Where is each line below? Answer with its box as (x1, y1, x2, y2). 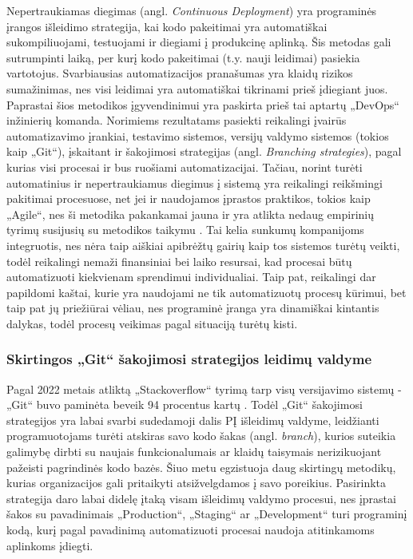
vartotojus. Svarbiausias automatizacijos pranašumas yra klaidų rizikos (6, 65, 353, 81)
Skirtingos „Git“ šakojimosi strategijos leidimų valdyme (6, 349, 372, 369)
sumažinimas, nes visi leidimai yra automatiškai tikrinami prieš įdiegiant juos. (6, 80, 388, 97)
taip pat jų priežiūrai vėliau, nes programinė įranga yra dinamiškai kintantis (6, 299, 379, 316)
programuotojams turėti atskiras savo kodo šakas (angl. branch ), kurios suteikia (6, 427, 396, 444)
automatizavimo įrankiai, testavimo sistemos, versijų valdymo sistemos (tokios (6, 127, 389, 144)
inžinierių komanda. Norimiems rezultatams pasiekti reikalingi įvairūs (6, 112, 347, 129)
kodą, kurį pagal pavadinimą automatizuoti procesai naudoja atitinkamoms (6, 521, 375, 538)
